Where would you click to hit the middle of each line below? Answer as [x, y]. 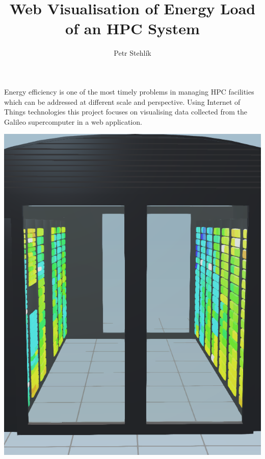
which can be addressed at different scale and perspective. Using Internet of [122, 101]
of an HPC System [132, 28]
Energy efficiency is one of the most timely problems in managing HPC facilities [129, 91]
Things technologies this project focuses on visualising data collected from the [126, 112]
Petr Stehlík [132, 53]
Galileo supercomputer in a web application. [73, 121]
